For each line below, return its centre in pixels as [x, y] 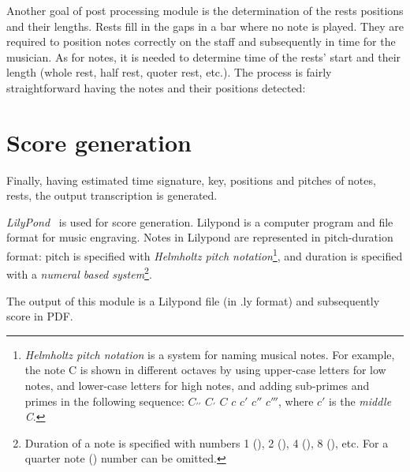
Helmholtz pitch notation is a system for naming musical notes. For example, [210, 354]
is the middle [360, 401]
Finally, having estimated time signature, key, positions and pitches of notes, [191, 180]
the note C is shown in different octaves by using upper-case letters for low [205, 370]
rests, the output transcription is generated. [112, 195]
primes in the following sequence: [104, 401]
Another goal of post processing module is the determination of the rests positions [205, 10]
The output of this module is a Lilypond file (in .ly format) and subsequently [193, 300]
